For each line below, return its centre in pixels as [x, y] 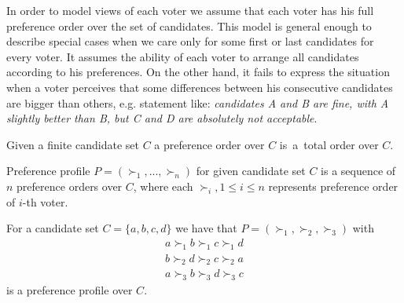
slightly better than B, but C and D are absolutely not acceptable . [162, 118]
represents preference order [333, 186]
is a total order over [329, 144]
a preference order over [209, 144]
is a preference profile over [70, 290]
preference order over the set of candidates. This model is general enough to [189, 26]
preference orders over [70, 186]
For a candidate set [53, 228]
